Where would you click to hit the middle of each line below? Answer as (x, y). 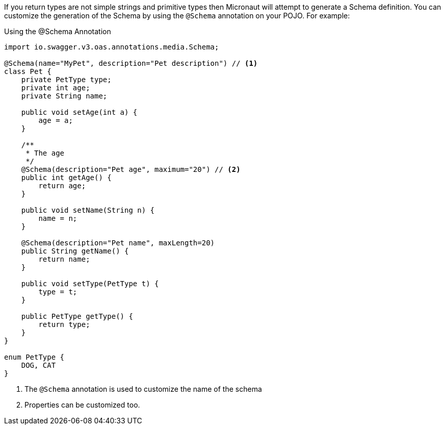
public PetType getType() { (77, 316)
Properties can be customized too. (82, 405)
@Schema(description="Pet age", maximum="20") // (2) (131, 169)
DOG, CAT (38, 365)
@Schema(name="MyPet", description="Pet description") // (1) (131, 63)
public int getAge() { (66, 178)
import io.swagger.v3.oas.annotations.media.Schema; (112, 47)
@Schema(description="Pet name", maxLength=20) (118, 243)
